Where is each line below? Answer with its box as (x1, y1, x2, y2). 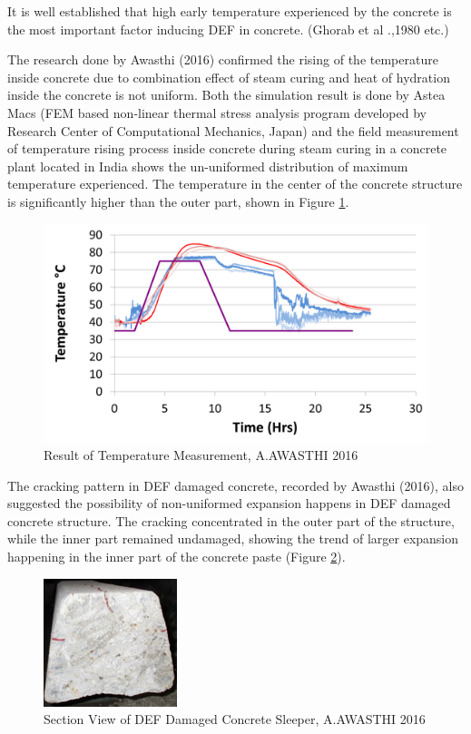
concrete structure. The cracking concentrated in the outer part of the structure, (7, 511, 455, 530)
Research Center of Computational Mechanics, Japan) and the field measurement (7, 121, 459, 140)
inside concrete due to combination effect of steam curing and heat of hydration (7, 67, 450, 86)
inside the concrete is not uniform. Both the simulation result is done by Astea (7, 85, 446, 104)
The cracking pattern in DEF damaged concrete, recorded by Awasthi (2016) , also (7, 475, 464, 494)
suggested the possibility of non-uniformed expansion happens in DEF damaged (7, 494, 451, 513)
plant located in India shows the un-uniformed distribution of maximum (7, 156, 408, 175)
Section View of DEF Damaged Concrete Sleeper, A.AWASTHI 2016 (44, 710, 426, 729)
